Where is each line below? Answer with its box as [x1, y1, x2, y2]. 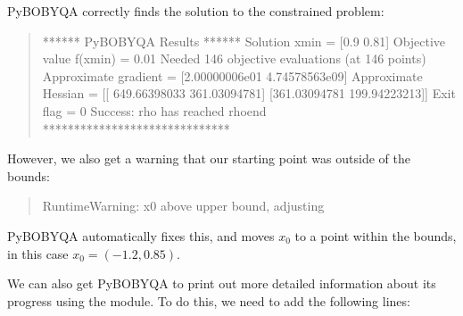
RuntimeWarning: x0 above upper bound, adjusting [42, 196, 325, 215]
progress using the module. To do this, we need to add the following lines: [7, 291, 410, 310]
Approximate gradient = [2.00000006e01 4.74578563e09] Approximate [42, 66, 423, 85]
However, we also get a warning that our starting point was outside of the [7, 149, 410, 168]
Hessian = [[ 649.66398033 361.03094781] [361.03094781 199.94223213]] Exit [42, 84, 456, 103]
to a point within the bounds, [294, 226, 457, 245]
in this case [7, 244, 69, 262]
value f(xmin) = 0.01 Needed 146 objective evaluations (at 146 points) [42, 49, 426, 68]
